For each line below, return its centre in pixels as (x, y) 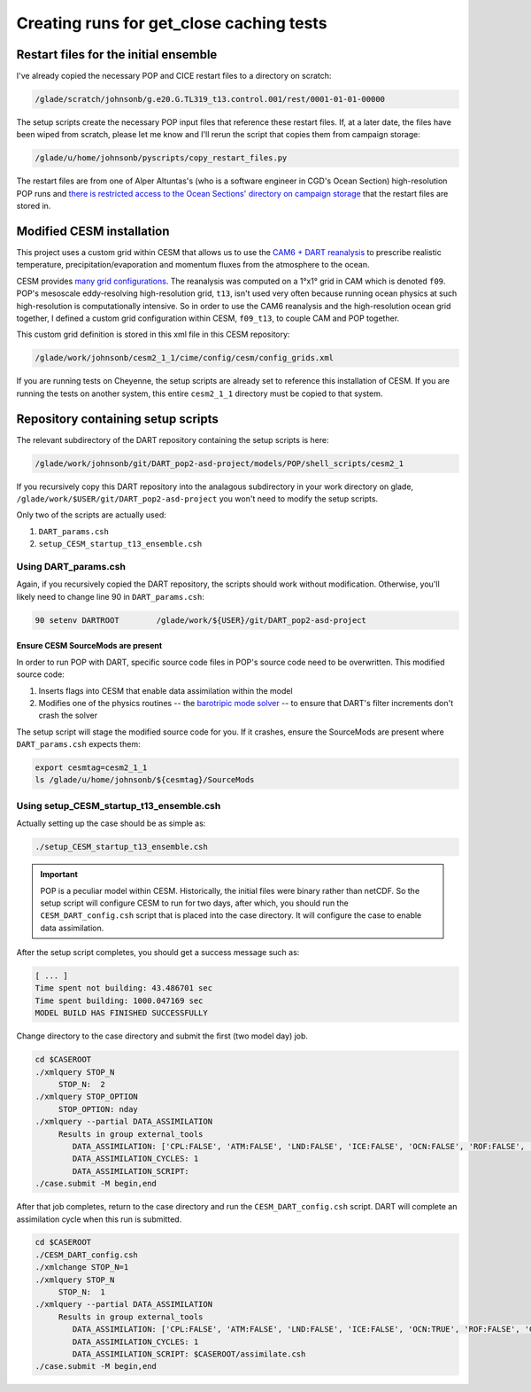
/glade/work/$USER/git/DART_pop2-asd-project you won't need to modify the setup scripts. (197, 499)
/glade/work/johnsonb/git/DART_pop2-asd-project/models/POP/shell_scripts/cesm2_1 (219, 463)
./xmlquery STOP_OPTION (87, 1097)
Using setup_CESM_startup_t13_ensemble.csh (119, 805)
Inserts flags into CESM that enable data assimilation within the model (165, 690)
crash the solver (68, 715)
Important (59, 875)
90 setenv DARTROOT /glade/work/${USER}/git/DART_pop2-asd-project (201, 620)
